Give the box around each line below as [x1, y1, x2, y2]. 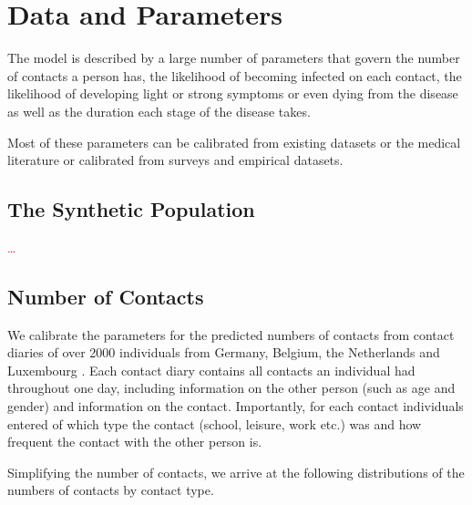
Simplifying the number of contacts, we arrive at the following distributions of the [7, 462, 465, 481]
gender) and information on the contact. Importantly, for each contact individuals [7, 397, 464, 416]
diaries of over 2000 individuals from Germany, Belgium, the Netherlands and [7, 343, 440, 362]
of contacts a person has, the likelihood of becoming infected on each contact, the [7, 66, 462, 85]
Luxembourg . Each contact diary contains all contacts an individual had [7, 360, 416, 379]
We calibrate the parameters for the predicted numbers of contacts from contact [7, 325, 455, 344]
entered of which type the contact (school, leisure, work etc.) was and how [7, 414, 422, 433]
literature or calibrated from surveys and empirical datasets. [7, 150, 344, 170]
